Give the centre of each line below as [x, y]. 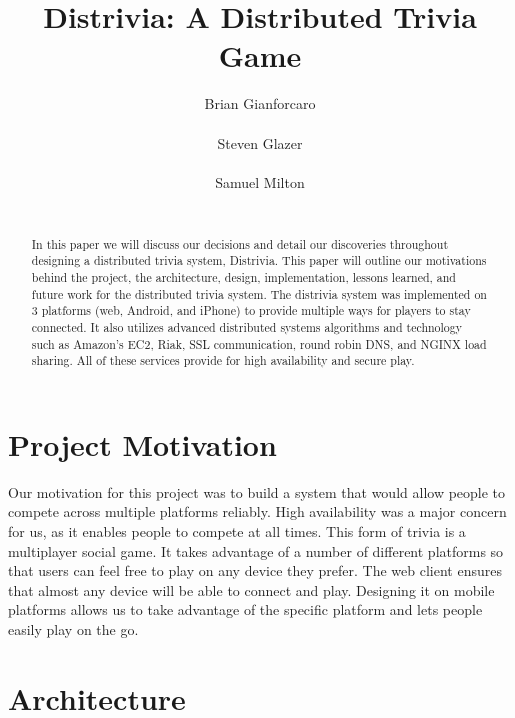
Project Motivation [142, 443]
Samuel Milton [260, 181]
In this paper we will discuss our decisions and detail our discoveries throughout [240, 243]
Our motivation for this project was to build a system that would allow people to [257, 491]
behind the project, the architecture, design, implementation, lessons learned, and [243, 276]
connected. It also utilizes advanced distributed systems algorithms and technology [247, 326]
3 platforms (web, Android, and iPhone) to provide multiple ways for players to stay [251, 310]
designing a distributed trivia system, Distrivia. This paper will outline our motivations [259, 260]
